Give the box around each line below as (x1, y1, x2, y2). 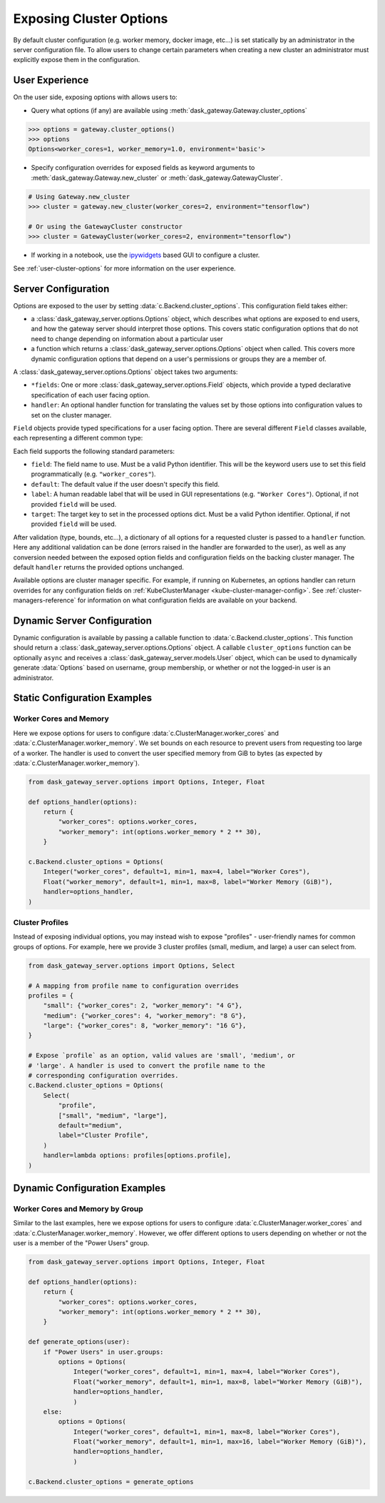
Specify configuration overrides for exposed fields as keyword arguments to (31, 163, 255, 172)
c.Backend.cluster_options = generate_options (28, 1477, 194, 1486)
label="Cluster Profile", (58, 1131, 149, 1140)
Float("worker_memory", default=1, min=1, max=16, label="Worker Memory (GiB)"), (73, 1438, 367, 1446)
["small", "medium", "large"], (58, 1111, 168, 1120)
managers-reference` (13, 596, 76, 604)
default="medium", (58, 1121, 123, 1129)
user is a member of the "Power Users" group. (13, 1239, 150, 1248)
